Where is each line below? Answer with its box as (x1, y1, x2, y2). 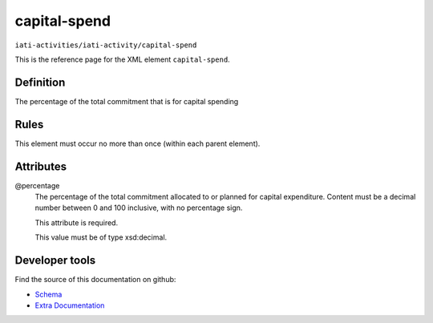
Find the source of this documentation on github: (14, 275, 176, 285)
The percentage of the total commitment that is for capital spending (14, 96, 239, 106)
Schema (34, 289, 63, 299)
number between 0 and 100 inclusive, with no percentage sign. (34, 203, 243, 212)
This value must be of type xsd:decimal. (34, 232, 168, 242)
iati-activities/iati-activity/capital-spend (14, 40, 197, 50)
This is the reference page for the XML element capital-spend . (14, 55, 230, 64)
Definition (14, 75, 66, 89)
